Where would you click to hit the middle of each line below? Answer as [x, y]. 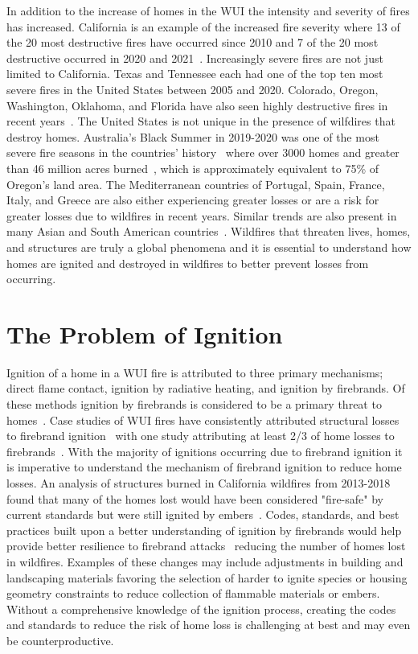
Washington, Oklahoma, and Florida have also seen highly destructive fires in [197, 105]
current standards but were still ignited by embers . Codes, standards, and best [203, 514]
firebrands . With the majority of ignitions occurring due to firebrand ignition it [205, 451]
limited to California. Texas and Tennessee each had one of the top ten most [195, 74]
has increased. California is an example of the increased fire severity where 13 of [203, 26]
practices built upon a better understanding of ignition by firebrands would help [204, 530]
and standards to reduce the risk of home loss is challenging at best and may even [209, 625]
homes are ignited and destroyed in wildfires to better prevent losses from [188, 263]
